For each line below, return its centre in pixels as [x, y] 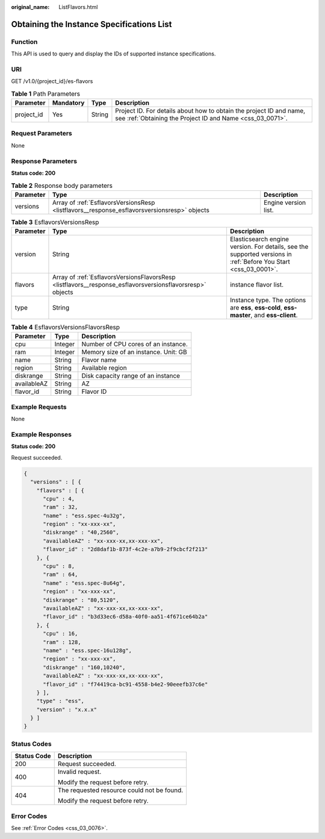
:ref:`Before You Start [260, 262]
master [240, 315]
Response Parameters [44, 161]
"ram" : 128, [62, 642]
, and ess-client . [274, 315]
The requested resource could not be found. [120, 790]
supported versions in [261, 254]
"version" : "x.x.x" [67, 710]
